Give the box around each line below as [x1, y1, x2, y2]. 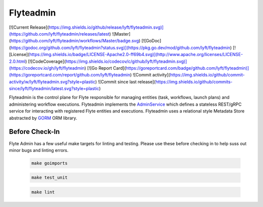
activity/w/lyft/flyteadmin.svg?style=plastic [9, 78, 96, 85]
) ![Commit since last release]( [95, 78, 156, 85]
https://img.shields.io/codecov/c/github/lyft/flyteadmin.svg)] [65, 58, 187, 64]
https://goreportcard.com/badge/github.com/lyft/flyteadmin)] [126, 65, 249, 71]
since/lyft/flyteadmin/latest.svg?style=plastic [9, 86, 99, 92]
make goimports [31, 160, 68, 166]
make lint [31, 189, 55, 195]
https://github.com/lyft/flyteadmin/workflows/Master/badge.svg [10, 38, 139, 44]
